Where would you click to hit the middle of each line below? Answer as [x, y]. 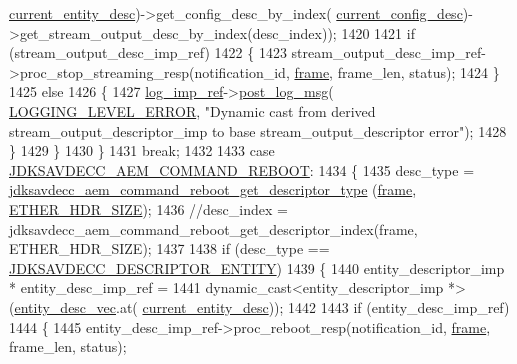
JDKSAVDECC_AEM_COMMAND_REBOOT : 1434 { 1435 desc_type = [242, 169]
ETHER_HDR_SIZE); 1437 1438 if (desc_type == [169, 248]
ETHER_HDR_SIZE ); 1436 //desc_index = [148, 208]
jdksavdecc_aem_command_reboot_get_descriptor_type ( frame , [213, 189]
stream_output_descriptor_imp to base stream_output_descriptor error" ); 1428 [258, 130]
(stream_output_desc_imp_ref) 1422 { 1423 [148, 52]
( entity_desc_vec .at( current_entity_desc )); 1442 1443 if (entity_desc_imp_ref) [259, 306]
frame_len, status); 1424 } [418, 71]
